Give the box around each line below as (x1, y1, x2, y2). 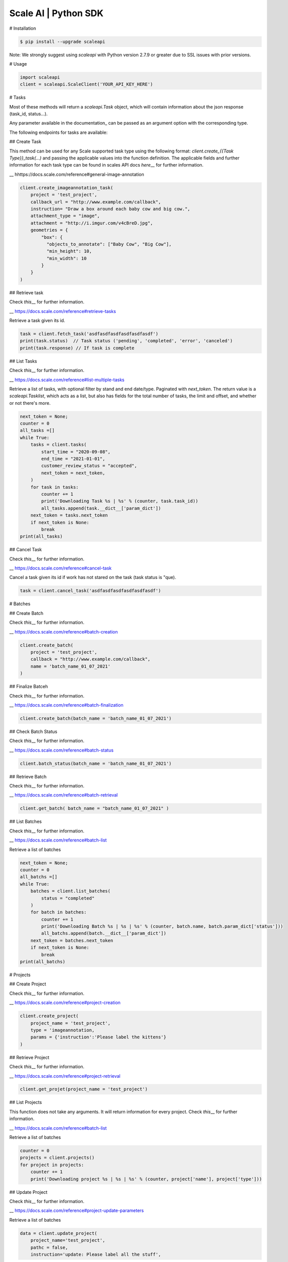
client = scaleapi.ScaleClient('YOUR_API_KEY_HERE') (20, 81, 153, 87)
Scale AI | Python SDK (9, 8, 103, 19)
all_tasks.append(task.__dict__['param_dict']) (41, 505, 161, 511)
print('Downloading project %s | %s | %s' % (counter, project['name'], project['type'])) (30, 1176, 262, 1182)
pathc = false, (30, 1244, 68, 1250)
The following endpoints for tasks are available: (9, 129, 108, 135)
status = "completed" (41, 895, 95, 901)
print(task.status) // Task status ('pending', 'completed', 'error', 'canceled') (20, 338, 233, 344)
